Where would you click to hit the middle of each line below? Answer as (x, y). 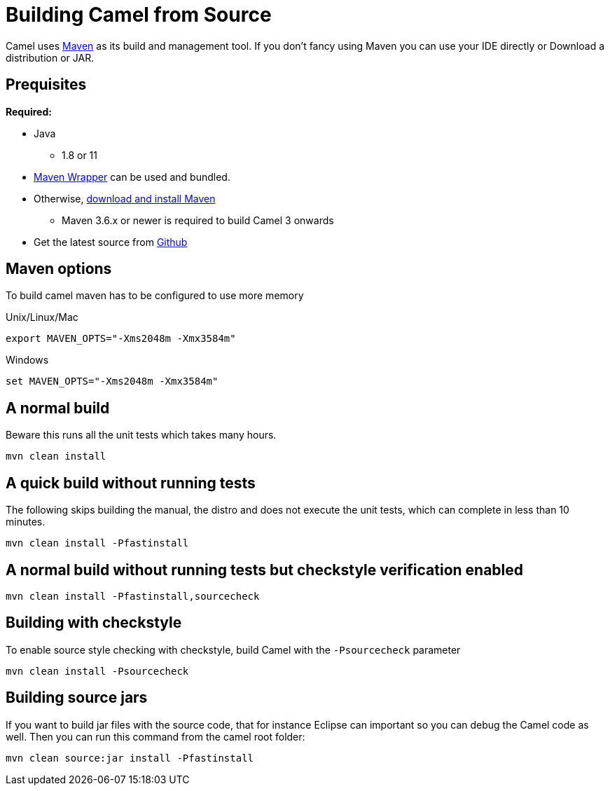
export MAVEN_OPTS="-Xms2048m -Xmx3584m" (121, 339)
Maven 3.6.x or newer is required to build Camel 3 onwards (198, 220)
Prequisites (46, 85)
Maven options (59, 269)
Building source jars (77, 698)
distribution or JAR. (50, 57)
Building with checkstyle (94, 623)
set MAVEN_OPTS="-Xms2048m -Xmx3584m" (112, 381)
